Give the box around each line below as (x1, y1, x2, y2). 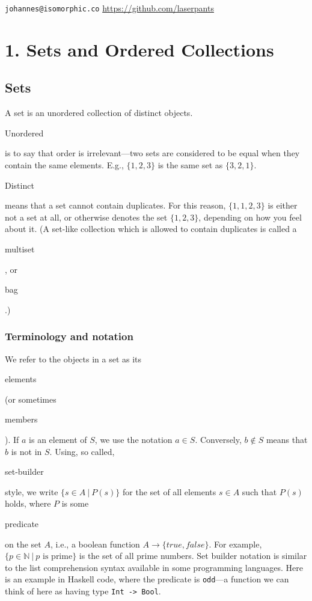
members (5, 413, 38, 426)
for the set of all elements (123, 485, 216, 498)
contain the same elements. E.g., (5, 159, 124, 171)
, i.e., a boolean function (50, 537, 140, 550)
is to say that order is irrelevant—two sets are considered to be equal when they (5, 147, 300, 159)
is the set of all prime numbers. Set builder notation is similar (79, 549, 307, 562)
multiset (5, 242, 35, 255)
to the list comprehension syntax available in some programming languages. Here (5, 561, 303, 573)
